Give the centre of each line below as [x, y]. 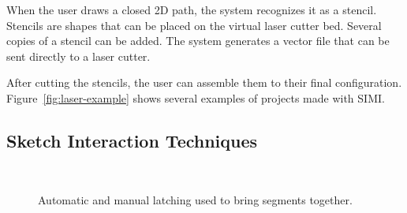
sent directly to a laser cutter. [78, 56]
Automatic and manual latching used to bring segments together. [195, 200]
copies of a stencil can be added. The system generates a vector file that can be [198, 41]
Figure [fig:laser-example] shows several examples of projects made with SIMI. [196, 97]
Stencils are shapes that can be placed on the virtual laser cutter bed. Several [194, 25]
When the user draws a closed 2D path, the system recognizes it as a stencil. [192, 9]
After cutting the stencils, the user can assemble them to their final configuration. [204, 82]
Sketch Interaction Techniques [132, 140]
